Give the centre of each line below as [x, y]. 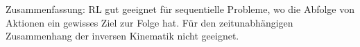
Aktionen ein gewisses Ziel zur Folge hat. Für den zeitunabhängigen [149, 22]
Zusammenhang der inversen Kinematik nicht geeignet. [122, 36]
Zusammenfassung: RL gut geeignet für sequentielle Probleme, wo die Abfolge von [180, 9]
